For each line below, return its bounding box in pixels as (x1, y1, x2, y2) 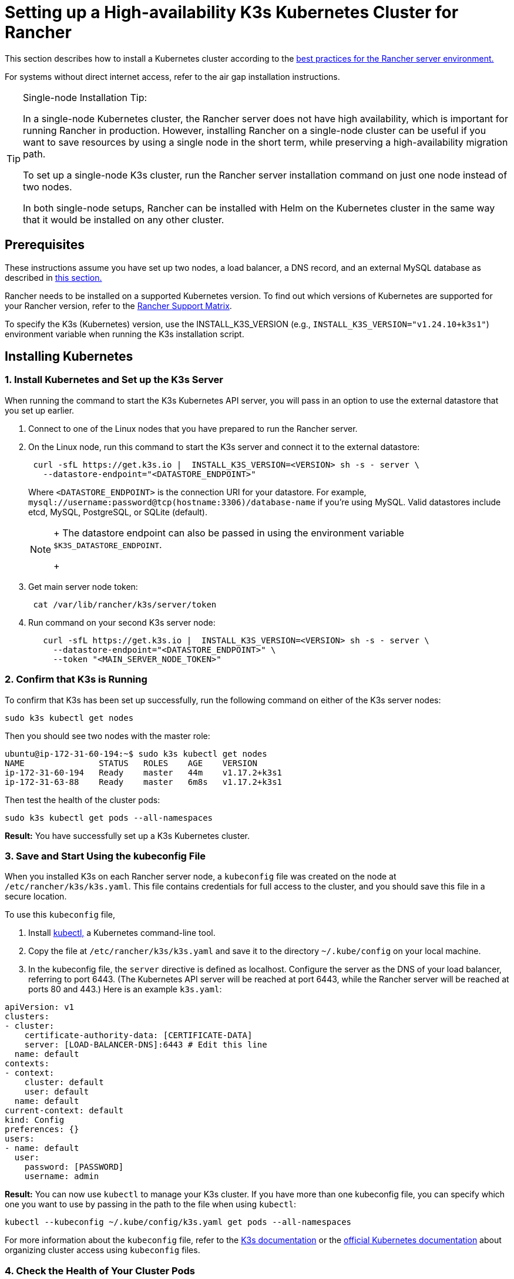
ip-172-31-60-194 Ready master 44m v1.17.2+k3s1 (5, 767, 283, 777)
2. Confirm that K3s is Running (5, 673, 147, 686)
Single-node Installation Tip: (23, 91, 147, 103)
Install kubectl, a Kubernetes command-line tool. (28, 928, 216, 938)
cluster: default (24, 1077, 104, 1087)
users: (5, 1134, 35, 1144)
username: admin (24, 1171, 99, 1181)
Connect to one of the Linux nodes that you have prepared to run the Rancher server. (28, 423, 358, 434)
